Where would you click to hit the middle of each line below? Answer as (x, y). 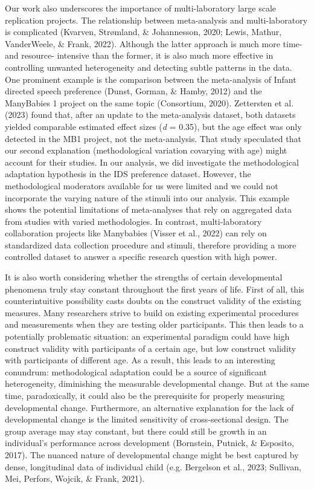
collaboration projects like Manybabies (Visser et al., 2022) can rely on (136, 233)
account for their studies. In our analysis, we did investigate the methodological (152, 162)
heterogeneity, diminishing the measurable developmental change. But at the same (157, 384)
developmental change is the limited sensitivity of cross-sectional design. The (147, 419)
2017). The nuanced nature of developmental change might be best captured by (152, 454)
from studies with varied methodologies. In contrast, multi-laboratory (133, 221)
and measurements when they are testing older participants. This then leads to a (154, 324)
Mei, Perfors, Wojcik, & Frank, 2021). (75, 478)
